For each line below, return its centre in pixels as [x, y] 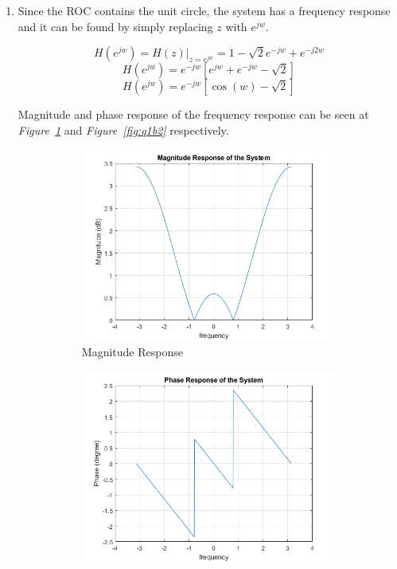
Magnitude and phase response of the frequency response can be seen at [193, 114]
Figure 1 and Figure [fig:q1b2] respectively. [123, 129]
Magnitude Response [132, 352]
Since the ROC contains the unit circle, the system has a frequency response [204, 10]
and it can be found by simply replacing [115, 26]
